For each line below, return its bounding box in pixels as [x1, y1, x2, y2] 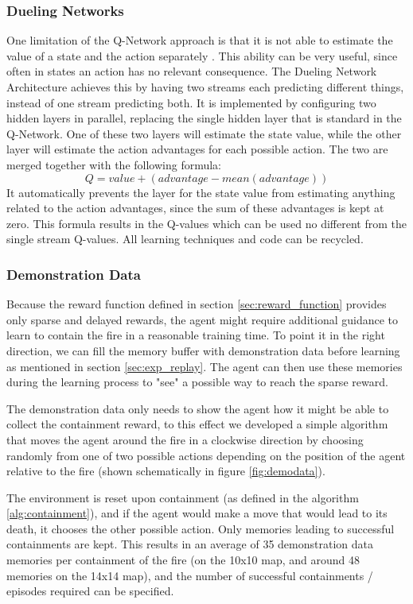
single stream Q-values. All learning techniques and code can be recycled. [6, 230, 364, 247]
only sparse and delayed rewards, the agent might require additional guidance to [6, 311, 398, 327]
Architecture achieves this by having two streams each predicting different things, [6, 79, 404, 95]
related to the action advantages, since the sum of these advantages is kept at [6, 199, 384, 216]
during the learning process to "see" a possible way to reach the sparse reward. [6, 374, 388, 390]
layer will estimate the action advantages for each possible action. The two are [6, 141, 388, 157]
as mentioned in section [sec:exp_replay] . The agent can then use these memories [6, 358, 403, 374]
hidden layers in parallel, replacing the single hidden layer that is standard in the [6, 110, 402, 126]
